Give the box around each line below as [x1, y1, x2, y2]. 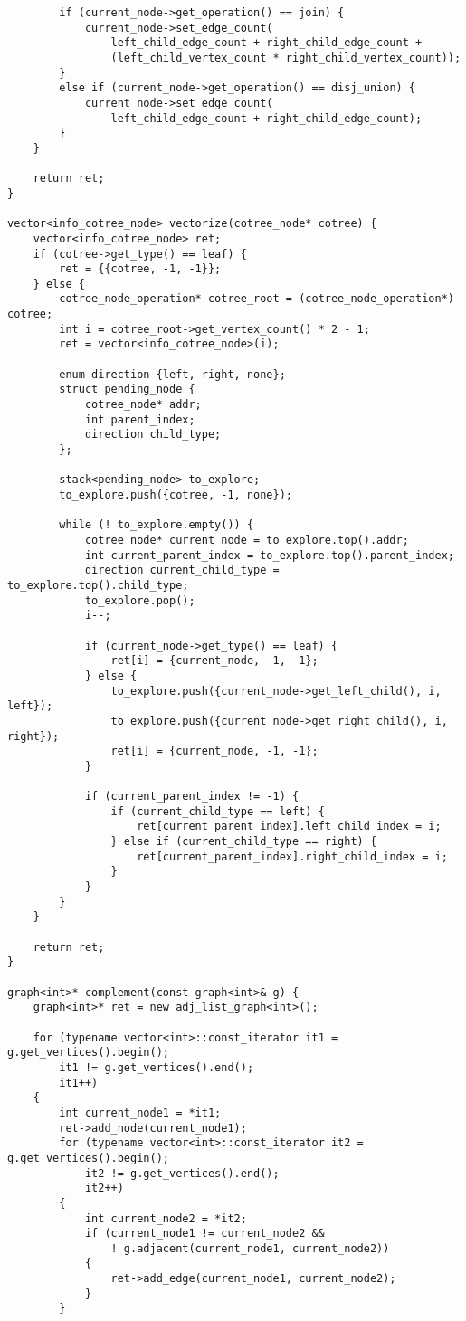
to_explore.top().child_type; [7, 578, 189, 592]
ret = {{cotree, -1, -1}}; [59, 262, 222, 276]
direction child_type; [84, 428, 222, 442]
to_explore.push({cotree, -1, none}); [59, 489, 292, 501]
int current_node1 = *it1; [59, 1106, 222, 1119]
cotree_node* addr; [84, 398, 202, 412]
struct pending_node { [59, 383, 195, 396]
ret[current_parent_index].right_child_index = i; [137, 850, 448, 863]
